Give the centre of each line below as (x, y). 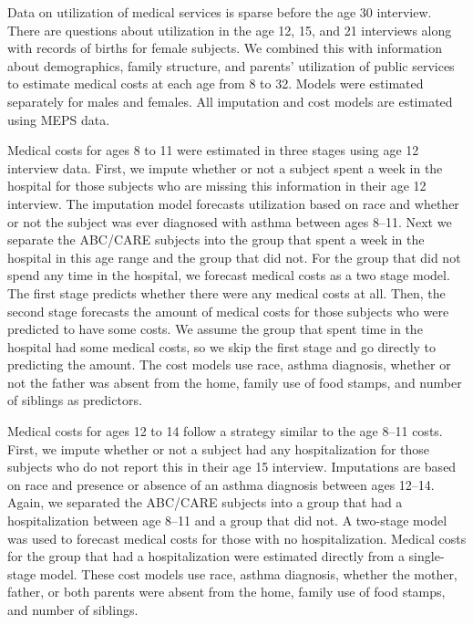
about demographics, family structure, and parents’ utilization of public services (231, 65)
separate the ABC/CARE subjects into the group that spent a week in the (216, 240)
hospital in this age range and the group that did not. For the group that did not (234, 257)
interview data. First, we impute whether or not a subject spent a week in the (225, 167)
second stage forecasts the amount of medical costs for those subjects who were (228, 311)
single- (427, 556)
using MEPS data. (59, 119)
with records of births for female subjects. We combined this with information (225, 48)
